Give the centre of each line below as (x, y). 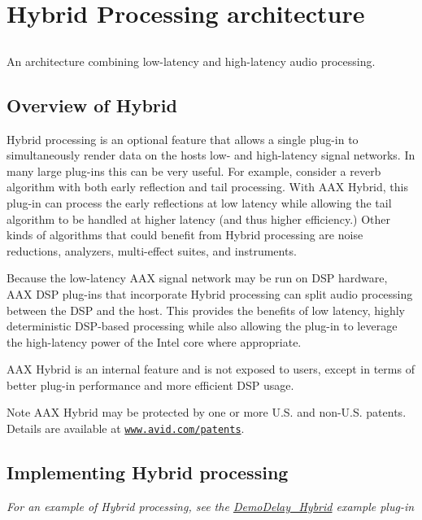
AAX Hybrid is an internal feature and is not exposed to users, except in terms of (211, 369)
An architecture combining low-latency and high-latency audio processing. (191, 61)
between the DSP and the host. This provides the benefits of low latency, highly (206, 310)
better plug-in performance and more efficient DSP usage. (150, 385)
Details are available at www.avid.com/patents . (126, 428)
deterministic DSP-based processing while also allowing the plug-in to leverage (202, 326)
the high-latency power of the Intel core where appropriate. (154, 341)
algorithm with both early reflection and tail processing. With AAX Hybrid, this (207, 187)
